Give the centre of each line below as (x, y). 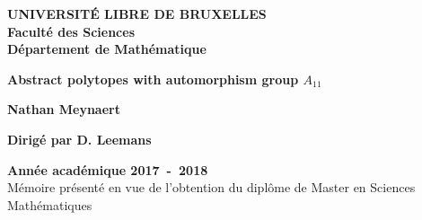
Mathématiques (50, 204)
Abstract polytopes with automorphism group (153, 79)
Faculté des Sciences (71, 31)
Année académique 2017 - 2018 (108, 169)
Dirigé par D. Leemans (79, 139)
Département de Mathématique (107, 49)
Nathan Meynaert (64, 109)
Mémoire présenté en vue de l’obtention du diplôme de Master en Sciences (211, 187)
